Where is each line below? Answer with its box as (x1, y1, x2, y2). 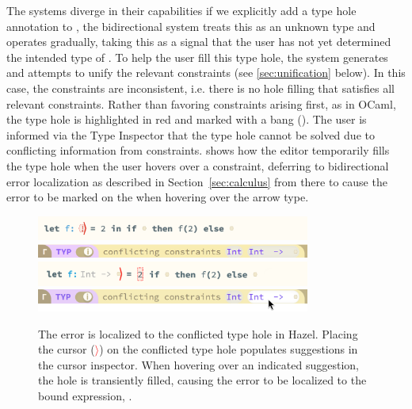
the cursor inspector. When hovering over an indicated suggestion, (38, 356, 359, 373)
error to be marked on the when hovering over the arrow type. (6, 189, 309, 205)
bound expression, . (38, 388, 132, 404)
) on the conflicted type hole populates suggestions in (99, 341, 358, 357)
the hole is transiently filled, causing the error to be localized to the (38, 372, 367, 388)
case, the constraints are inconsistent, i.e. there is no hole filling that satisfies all (6, 79, 395, 96)
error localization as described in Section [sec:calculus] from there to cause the (6, 173, 387, 189)
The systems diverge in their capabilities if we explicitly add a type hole (6, 2, 357, 18)
